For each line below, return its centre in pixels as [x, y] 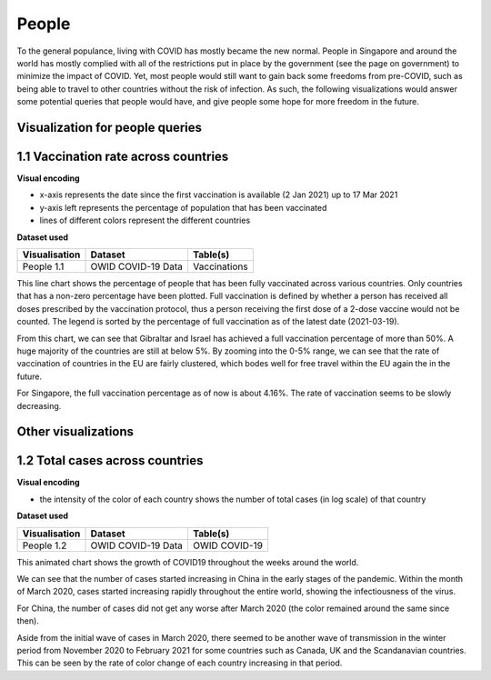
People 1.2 [45, 545]
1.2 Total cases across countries [110, 460]
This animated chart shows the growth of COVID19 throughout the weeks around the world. [188, 562]
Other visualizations [75, 432]
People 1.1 [43, 266]
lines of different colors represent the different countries [145, 220]
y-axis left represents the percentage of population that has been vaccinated [183, 207]
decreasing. [39, 405]
